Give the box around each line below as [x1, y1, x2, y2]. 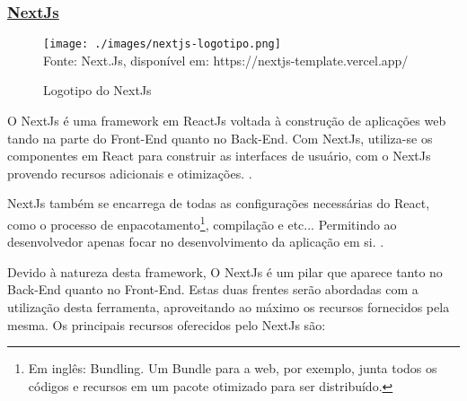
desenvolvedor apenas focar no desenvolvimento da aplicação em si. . [7, 232, 384, 251]
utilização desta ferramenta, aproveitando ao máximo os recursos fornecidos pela [7, 298, 450, 317]
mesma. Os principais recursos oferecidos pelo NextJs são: [7, 315, 326, 334]
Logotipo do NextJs [43, 81, 152, 100]
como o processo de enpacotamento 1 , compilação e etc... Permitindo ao [7, 213, 397, 233]
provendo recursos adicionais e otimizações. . [7, 163, 252, 182]
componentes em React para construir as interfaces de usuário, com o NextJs [7, 146, 431, 165]
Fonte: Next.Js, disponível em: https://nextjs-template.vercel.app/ [43, 50, 409, 69]
